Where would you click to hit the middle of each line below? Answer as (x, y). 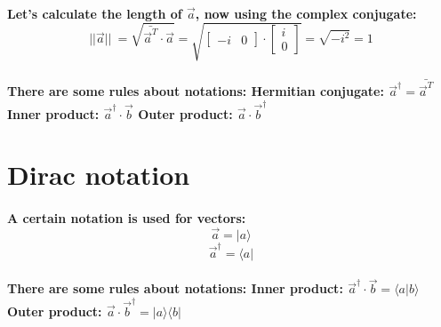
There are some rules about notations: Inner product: (175, 288)
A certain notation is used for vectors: (127, 218)
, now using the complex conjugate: (306, 13)
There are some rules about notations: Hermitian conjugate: (196, 91)
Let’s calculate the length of (95, 13)
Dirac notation (99, 175)
